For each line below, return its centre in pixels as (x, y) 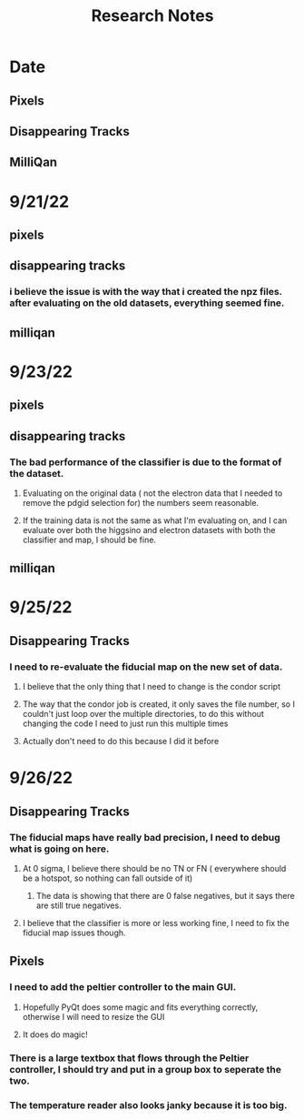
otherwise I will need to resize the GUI (93, 1016)
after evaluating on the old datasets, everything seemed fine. (147, 303)
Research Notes (152, 16)
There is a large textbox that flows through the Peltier (129, 1058)
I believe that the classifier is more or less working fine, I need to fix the (156, 923)
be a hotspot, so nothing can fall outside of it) (108, 878)
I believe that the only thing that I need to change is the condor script (152, 687)
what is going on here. (59, 849)
